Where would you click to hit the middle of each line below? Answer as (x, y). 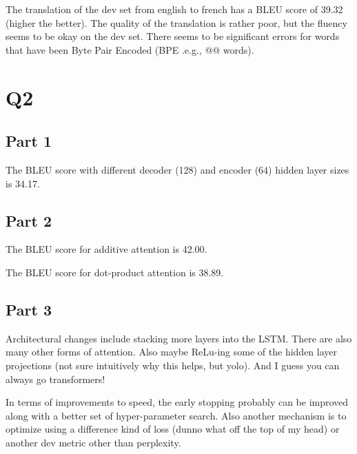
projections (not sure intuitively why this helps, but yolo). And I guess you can (173, 365)
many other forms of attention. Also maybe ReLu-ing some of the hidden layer (171, 352)
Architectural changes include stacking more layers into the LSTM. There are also (179, 338)
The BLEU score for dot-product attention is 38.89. (115, 272)
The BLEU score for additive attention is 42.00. (106, 249)
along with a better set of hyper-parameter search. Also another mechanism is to (176, 415)
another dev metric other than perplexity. (93, 442)
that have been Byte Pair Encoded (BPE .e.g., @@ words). (130, 49)
